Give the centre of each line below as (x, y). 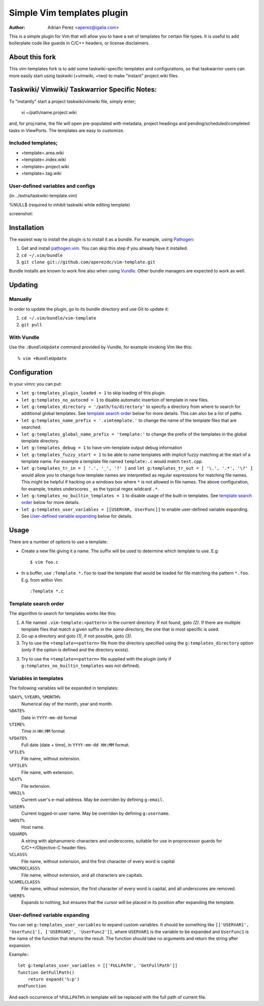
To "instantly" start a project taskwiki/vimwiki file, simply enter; (73, 101)
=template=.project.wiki (45, 166)
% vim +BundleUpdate (42, 358)
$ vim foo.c (44, 562)
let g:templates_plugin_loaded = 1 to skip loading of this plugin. (93, 393)
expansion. (20, 945)
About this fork (33, 57)
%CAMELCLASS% (25, 882)
